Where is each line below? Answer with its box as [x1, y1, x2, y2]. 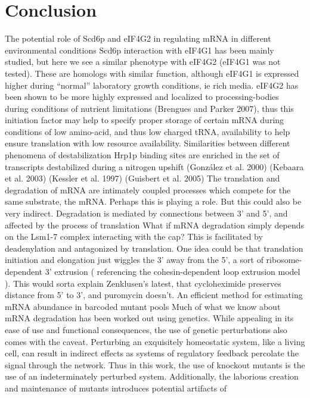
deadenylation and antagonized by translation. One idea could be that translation [5, 242, 303, 254]
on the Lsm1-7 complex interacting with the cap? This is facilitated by [5, 230, 263, 243]
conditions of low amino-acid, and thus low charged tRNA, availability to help [5, 125, 290, 137]
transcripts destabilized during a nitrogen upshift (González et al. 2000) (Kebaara [5, 160, 304, 173]
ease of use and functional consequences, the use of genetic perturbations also [5, 323, 287, 336]
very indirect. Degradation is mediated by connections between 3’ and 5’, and [5, 207, 288, 220]
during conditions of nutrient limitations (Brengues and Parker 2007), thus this [5, 102, 294, 114]
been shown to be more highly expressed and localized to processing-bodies [5, 90, 279, 103]
